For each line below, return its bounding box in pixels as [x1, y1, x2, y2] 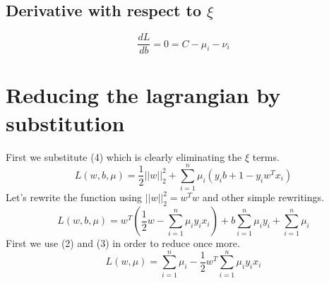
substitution [6, 108, 125, 137]
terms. [252, 149, 280, 164]
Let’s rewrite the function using [6, 190, 142, 205]
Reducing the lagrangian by [6, 80, 281, 109]
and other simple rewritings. [202, 190, 324, 205]
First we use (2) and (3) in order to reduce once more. [6, 236, 240, 251]
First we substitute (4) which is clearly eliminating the [6, 149, 242, 164]
